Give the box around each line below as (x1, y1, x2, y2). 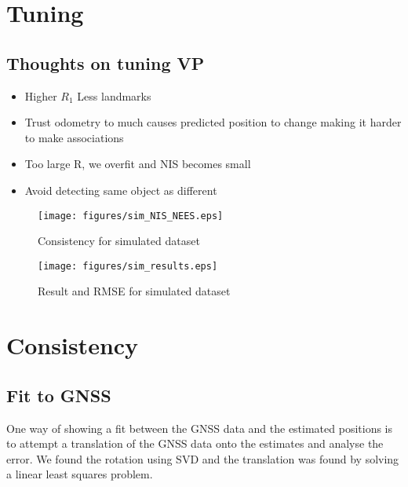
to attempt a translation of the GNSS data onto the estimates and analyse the (6, 435, 384, 452)
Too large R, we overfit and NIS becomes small (24, 156, 251, 172)
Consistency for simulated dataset (38, 233, 200, 249)
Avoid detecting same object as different (24, 181, 217, 198)
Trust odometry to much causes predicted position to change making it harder (24, 114, 402, 130)
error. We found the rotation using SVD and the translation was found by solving (6, 450, 399, 467)
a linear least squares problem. (6, 466, 153, 482)
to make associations (24, 129, 124, 145)
